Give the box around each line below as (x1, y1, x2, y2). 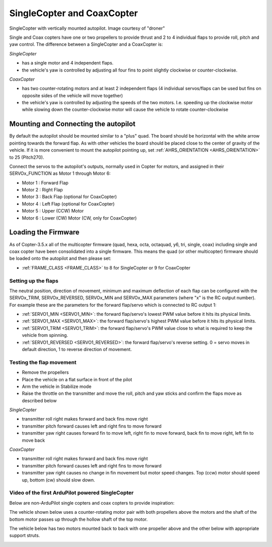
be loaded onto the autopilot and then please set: (9, 255, 111, 261)
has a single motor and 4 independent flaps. (22, 60, 114, 66)
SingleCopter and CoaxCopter (9, 8, 138, 19)
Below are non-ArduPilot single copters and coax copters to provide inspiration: (9, 500, 175, 506)
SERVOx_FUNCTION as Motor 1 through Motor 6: (9, 170, 111, 176)
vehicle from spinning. (22, 332, 68, 338)
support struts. (9, 532, 40, 538)
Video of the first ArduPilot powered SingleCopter (9, 489, 134, 496)
